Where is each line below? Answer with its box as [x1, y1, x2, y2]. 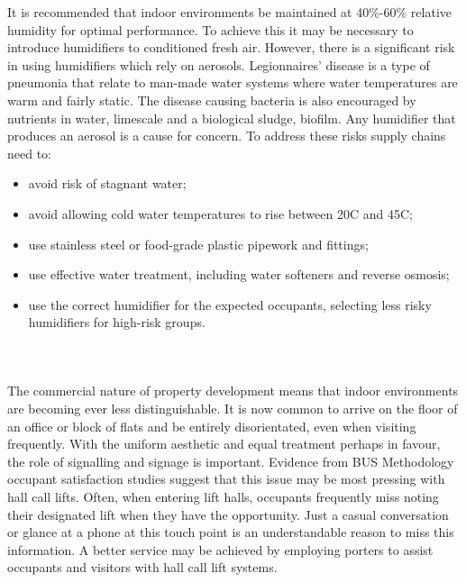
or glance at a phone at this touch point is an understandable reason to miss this [7, 523, 454, 541]
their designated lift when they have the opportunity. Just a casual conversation [7, 505, 449, 523]
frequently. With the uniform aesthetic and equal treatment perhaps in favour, [7, 434, 441, 453]
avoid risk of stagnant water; [28, 174, 187, 193]
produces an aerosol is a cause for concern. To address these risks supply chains [7, 126, 446, 145]
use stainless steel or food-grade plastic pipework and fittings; [28, 234, 369, 253]
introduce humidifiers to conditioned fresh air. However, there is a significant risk [7, 38, 455, 57]
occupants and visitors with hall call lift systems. [7, 558, 278, 577]
